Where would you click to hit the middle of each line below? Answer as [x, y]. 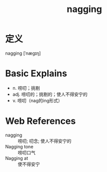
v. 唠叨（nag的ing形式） [37, 100]
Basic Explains [36, 73]
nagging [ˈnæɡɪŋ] [23, 53]
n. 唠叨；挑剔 [26, 88]
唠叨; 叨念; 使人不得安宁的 [45, 141]
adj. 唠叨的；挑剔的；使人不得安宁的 [50, 94]
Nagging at [17, 158]
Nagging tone [19, 146]
